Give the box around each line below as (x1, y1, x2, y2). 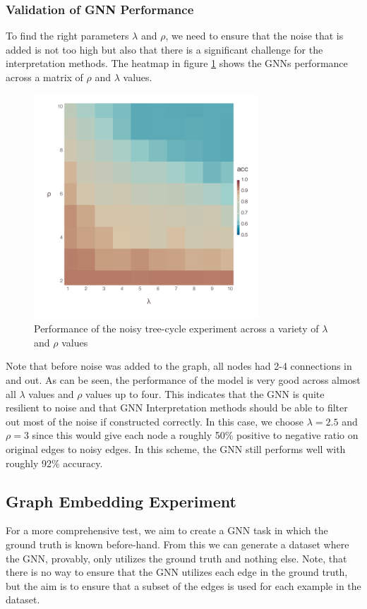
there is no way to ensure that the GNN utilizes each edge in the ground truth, (6, 565, 348, 579)
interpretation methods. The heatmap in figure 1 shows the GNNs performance (6, 56, 348, 71)
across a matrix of (6, 70, 83, 84)
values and (28, 386, 74, 401)
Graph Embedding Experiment (6, 490, 236, 512)
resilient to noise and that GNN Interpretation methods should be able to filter (6, 400, 348, 415)
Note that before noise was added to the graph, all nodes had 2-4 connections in (6, 358, 352, 373)
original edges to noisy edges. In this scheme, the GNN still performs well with (6, 441, 346, 456)
